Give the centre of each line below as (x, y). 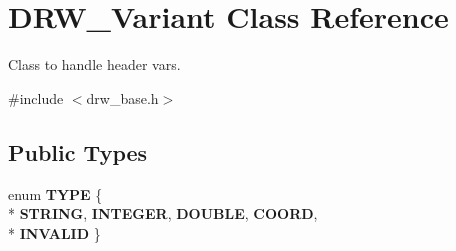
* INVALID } (54, 232)
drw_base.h (122, 97)
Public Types (78, 151)
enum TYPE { (55, 193)
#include (36, 97)
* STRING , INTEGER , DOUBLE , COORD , (163, 213)
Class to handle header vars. (94, 64)
